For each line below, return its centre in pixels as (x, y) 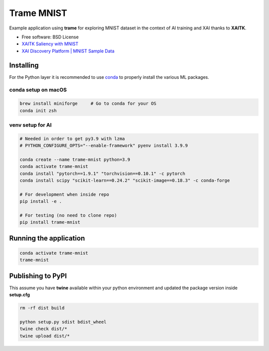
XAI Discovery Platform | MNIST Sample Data (68, 51)
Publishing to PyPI (38, 276)
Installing (24, 65)
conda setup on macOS (38, 90)
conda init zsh (38, 110)
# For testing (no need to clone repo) (68, 215)
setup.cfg (19, 295)
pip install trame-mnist (50, 222)
